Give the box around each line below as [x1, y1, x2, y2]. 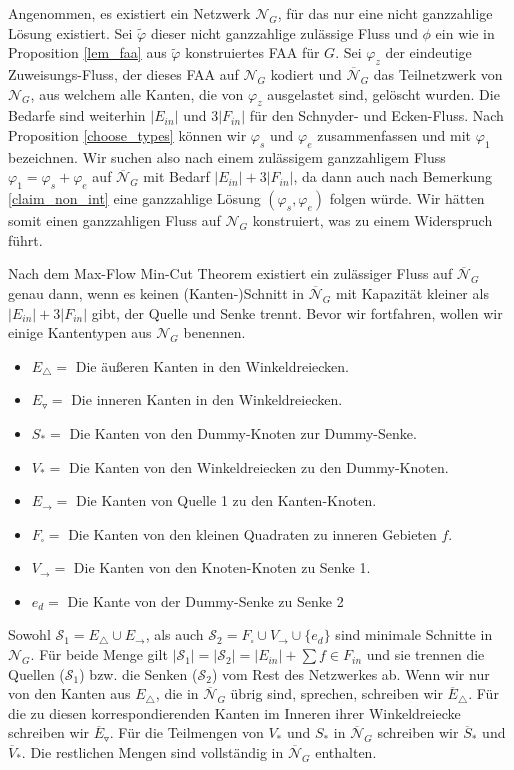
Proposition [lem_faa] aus [8, 42, 167, 63]
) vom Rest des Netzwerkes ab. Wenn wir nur [211, 663, 490, 684]
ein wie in [435, 22, 495, 43]
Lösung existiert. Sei [8, 22, 133, 43]
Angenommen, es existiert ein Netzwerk [8, 3, 251, 23]
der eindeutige [385, 42, 472, 63]
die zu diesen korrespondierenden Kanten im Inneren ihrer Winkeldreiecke [8, 702, 461, 723]
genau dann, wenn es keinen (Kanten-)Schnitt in [8, 282, 305, 303]
